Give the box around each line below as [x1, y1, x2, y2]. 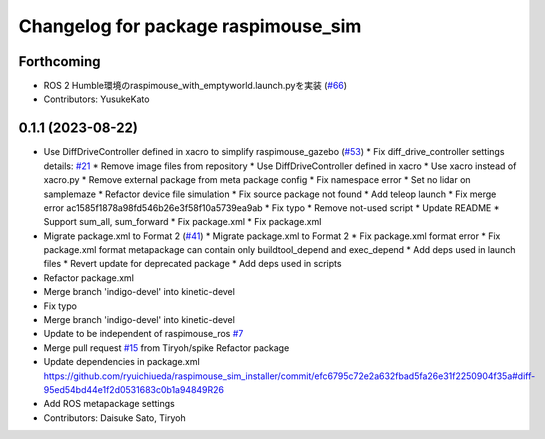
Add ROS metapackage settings [43, 398, 175, 410]
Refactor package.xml [43, 271, 135, 284]
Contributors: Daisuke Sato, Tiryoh [43, 411, 186, 424]
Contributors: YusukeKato [43, 93, 150, 105]
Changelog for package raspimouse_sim [18, 15, 362, 37]
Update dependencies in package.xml [43, 356, 200, 368]
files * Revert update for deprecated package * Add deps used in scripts [43, 258, 342, 270]
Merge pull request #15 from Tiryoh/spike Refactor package [43, 341, 290, 354]
